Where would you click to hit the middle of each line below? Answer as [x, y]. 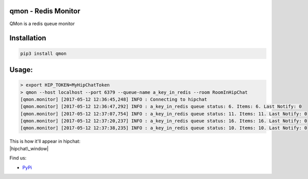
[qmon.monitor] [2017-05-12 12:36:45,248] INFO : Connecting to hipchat [114, 99]
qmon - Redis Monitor [45, 11]
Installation [28, 38]
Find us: [18, 158]
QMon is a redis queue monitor [42, 24]
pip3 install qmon [43, 53]
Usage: [21, 69]
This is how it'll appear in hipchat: [45, 142]
